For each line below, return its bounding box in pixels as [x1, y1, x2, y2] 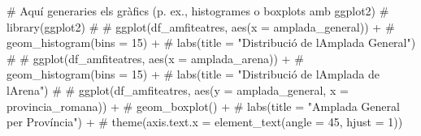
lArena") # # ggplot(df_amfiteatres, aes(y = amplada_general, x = [7, 81, 349, 98]
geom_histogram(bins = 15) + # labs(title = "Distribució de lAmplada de [7, 66, 380, 83]
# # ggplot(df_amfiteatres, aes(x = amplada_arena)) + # [7, 49, 304, 66]
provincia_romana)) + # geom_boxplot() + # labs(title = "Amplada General [7, 97, 400, 114]
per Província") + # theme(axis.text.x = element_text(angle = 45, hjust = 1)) [7, 113, 403, 130]
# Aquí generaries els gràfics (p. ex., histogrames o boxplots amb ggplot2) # [7, 2, 389, 19]
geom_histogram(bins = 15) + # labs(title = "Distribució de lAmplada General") [7, 34, 416, 51]
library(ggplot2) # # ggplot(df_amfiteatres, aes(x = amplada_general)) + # [7, 18, 395, 35]
